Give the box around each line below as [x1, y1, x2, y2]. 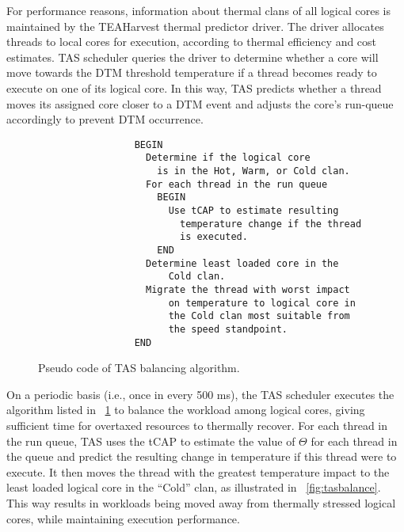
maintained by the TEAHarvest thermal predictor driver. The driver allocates [6, 17, 384, 34]
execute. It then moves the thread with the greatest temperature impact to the [6, 463, 390, 480]
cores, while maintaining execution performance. [6, 510, 240, 526]
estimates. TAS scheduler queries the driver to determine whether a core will [6, 48, 379, 65]
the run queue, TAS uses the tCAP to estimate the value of [6, 432, 295, 449]
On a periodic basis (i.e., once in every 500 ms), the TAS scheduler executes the [6, 386, 394, 402]
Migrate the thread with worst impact [146, 283, 350, 295]
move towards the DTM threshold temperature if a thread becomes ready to [6, 64, 377, 81]
